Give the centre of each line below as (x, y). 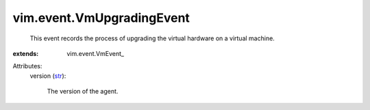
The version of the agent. (83, 92)
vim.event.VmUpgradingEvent (101, 18)
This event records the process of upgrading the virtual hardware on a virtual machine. (152, 38)
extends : (26, 53)
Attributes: (27, 66)
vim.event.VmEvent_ (96, 53)
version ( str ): (48, 76)
